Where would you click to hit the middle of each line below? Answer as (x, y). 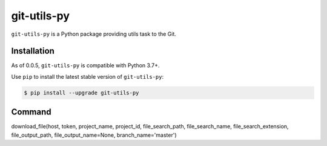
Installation (33, 51)
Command (31, 112)
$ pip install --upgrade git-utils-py (81, 93)
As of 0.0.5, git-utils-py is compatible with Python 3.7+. (85, 65)
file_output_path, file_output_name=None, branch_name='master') (94, 135)
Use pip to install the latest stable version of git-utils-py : (88, 76)
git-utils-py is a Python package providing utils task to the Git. (94, 34)
